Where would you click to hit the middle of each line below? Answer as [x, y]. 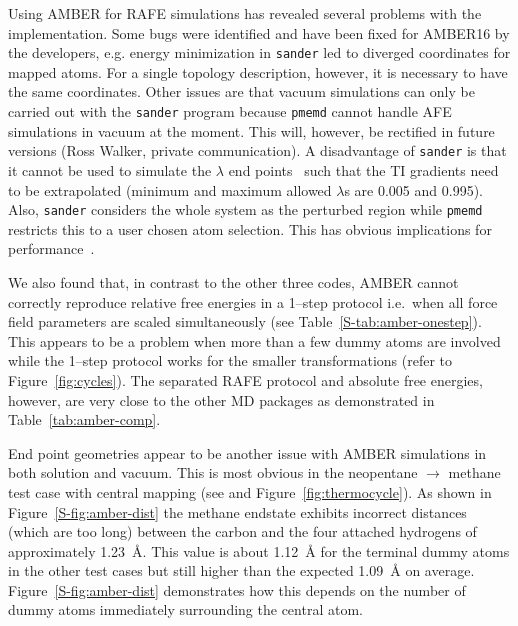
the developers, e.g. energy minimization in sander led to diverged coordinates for [259, 52]
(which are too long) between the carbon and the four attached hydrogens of [242, 531]
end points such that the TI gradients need [363, 169]
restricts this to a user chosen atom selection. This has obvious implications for [250, 228]
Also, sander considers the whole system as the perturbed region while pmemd [245, 209]
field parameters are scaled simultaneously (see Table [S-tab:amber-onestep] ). [245, 321]
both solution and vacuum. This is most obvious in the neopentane [213, 472]
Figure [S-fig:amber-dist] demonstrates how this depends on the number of [237, 589]
